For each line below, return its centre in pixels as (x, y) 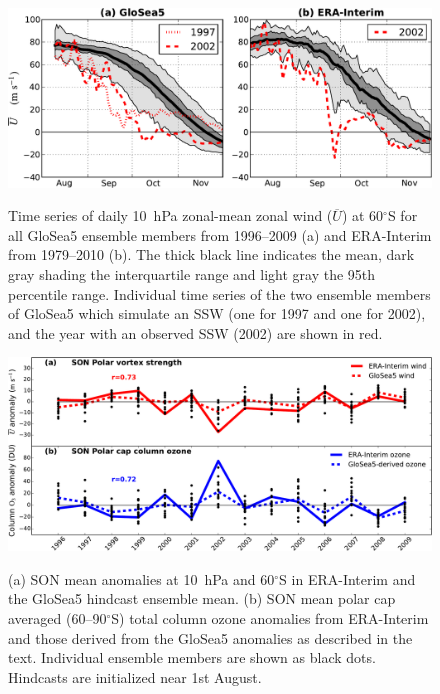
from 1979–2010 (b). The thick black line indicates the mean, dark (211, 254)
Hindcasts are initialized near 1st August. (135, 676)
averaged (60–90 (57, 618)
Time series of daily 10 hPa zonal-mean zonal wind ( (170, 215)
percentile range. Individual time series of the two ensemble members (219, 293)
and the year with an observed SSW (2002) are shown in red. (195, 332)
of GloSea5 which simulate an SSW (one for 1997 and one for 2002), (217, 313)
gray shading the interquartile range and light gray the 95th (192, 274)
